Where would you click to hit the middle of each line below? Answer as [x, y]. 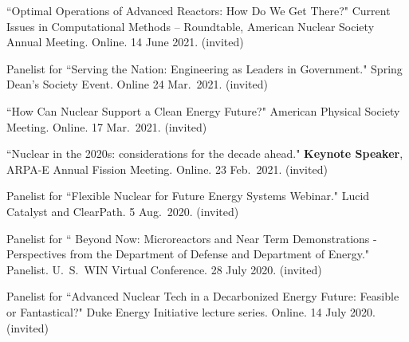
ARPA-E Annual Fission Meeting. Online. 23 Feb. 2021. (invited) [167, 169]
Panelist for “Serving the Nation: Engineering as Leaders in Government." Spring [204, 68]
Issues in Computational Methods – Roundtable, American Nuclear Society [191, 26]
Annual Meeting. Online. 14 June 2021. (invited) [125, 42]
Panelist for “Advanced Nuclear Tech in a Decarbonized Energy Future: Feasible [203, 296]
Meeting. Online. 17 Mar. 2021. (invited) [107, 126]
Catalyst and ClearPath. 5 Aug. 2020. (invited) [123, 211]
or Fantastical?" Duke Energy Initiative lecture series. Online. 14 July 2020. [191, 311]
